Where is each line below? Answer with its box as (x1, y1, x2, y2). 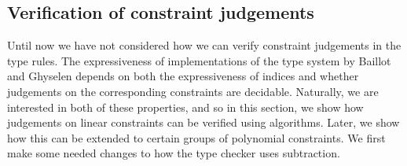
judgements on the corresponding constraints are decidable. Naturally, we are (7, 83, 379, 99)
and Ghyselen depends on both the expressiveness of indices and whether (7, 68, 359, 84)
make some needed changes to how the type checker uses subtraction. (7, 145, 340, 161)
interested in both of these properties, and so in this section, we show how (7, 98, 364, 115)
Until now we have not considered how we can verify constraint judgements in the (7, 37, 401, 53)
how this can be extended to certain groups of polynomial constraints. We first (7, 129, 386, 146)
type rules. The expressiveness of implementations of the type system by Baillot (7, 52, 391, 68)
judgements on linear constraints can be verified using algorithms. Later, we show (7, 114, 400, 131)
